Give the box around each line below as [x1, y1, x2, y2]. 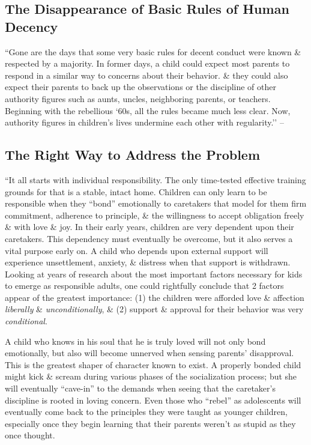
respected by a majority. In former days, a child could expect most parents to [5, 57, 290, 70]
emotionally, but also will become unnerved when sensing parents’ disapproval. [5, 347, 294, 359]
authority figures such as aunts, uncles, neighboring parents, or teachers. [5, 92, 271, 104]
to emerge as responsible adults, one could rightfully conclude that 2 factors [5, 279, 284, 292]
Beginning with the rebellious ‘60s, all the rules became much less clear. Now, [5, 104, 291, 117]
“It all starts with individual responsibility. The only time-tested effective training [5, 173, 306, 186]
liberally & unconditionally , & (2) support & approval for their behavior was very [5, 303, 304, 315]
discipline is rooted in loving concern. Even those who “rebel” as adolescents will [5, 393, 301, 406]
